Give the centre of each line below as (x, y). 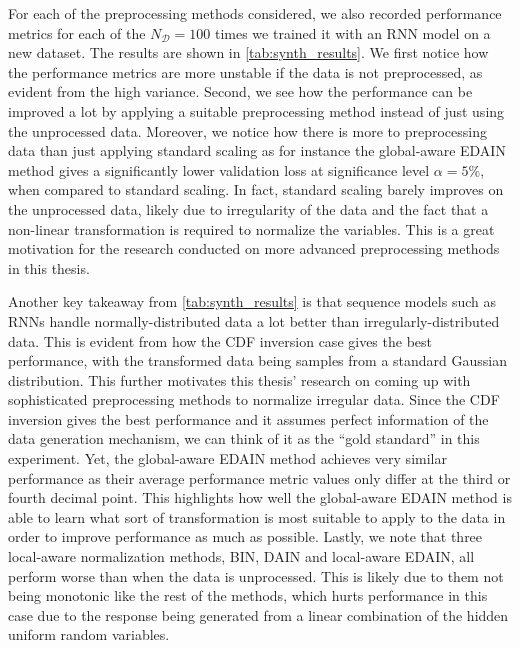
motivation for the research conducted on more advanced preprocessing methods (254, 248)
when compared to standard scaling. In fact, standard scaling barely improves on (256, 189)
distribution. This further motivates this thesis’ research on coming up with (239, 379)
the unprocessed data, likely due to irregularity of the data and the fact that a (248, 208)
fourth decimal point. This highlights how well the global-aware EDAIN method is (260, 497)
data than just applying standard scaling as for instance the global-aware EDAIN (257, 150)
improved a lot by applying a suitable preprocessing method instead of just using (256, 110)
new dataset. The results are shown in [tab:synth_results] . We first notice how (248, 52)
